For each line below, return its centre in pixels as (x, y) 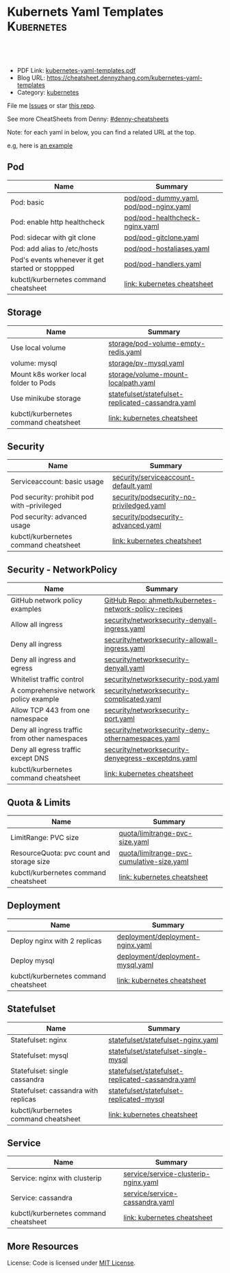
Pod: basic (27, 202)
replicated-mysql (137, 1099)
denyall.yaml (124, 668)
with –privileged (36, 506)
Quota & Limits (39, 803)
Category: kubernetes (48, 92)
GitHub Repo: (125, 600)
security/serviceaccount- (153, 478)
